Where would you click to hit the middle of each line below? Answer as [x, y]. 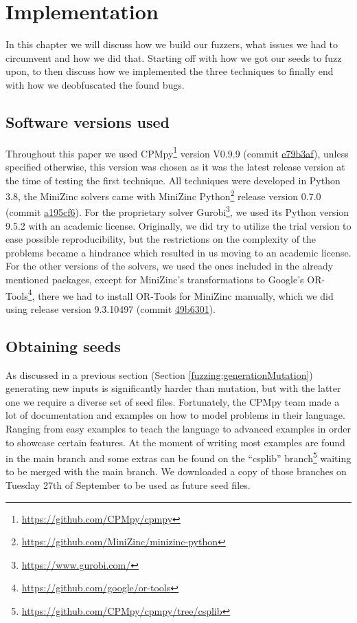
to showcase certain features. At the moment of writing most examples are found [175, 442]
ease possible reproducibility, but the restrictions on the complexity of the [161, 239]
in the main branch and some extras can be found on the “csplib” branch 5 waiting [178, 457]
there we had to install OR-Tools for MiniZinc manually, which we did [186, 295]
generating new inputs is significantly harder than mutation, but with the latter [173, 388]
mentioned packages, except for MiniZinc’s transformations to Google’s [155, 280]
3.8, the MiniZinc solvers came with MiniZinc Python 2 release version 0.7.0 [163, 195]
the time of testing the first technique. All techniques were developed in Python [173, 180]
